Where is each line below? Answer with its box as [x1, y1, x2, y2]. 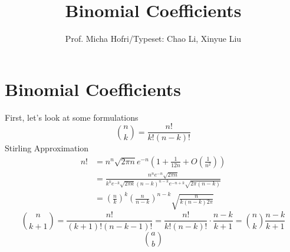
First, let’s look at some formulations [5, 111, 139, 123]
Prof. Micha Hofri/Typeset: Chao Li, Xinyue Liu [65, 32, 242, 45]
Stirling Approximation [5, 142, 89, 154]
